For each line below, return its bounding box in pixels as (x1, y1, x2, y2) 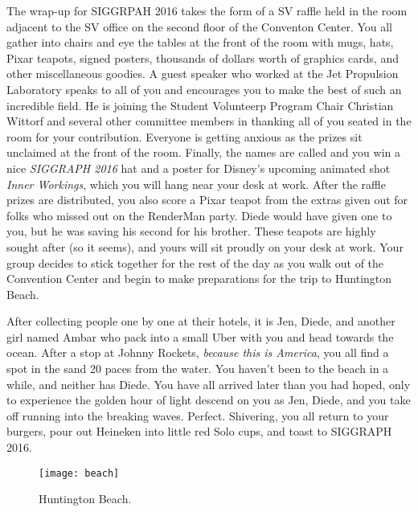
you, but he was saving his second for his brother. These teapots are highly (6, 223, 376, 240)
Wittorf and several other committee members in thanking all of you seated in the (6, 113, 412, 129)
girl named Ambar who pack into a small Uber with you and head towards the (6, 328, 394, 345)
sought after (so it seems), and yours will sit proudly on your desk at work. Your (6, 238, 404, 255)
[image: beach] (39, 467, 120, 479)
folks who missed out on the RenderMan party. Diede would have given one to (6, 207, 392, 223)
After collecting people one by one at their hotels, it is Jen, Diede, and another (6, 313, 395, 330)
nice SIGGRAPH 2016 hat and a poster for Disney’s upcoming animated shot (6, 159, 391, 176)
